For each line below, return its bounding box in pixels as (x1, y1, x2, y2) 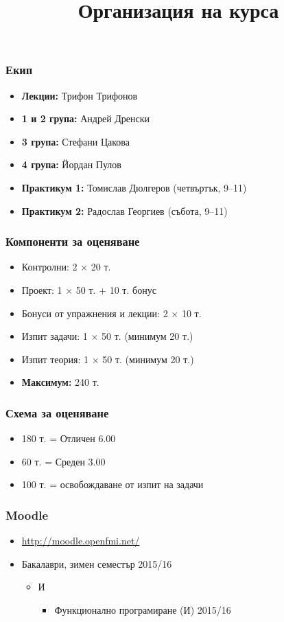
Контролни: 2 (21, 260, 78, 274)
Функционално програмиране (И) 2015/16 (54, 603, 231, 617)
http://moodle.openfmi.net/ (21, 533, 140, 548)
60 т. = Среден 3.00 (21, 454, 106, 468)
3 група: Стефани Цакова (21, 134, 130, 148)
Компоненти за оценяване (5, 233, 140, 250)
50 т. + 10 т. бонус (75, 283, 156, 297)
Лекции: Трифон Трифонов (21, 88, 138, 102)
